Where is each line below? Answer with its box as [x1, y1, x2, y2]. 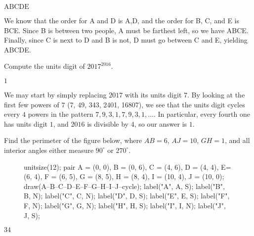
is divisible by [87, 118, 128, 129]
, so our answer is [134, 118, 187, 129]
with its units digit [125, 89, 182, 99]
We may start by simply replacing [4, 89, 107, 99]
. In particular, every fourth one [153, 109, 250, 119]
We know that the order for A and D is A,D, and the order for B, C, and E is [4, 15, 240, 25]
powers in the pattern [28, 109, 93, 119]
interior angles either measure [4, 144, 94, 155]
